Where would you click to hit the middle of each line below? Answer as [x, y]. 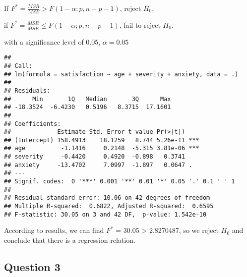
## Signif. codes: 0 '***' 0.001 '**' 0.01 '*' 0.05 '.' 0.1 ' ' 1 [120, 182]
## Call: [18, 66]
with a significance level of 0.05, [52, 41]
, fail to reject [140, 25]
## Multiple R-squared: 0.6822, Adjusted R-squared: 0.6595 [109, 206]
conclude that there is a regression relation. [70, 240]
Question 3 [32, 266]
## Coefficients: [32, 124]
